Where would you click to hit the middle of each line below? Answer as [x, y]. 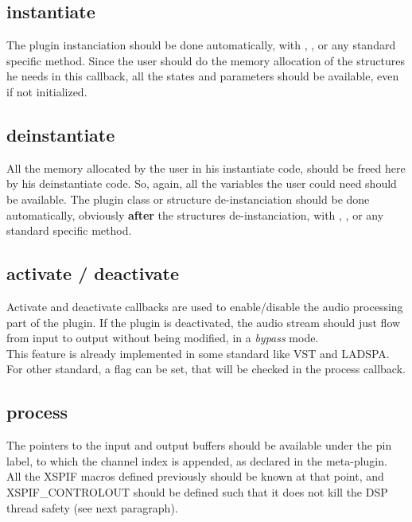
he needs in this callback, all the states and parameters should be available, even [203, 76]
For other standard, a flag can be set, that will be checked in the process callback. [206, 369]
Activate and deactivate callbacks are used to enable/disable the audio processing [205, 306]
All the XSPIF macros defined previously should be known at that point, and [195, 476]
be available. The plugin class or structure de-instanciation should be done [188, 199]
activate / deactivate [93, 273]
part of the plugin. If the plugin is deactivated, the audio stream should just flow [204, 322]
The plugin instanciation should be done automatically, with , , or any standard [201, 45]
